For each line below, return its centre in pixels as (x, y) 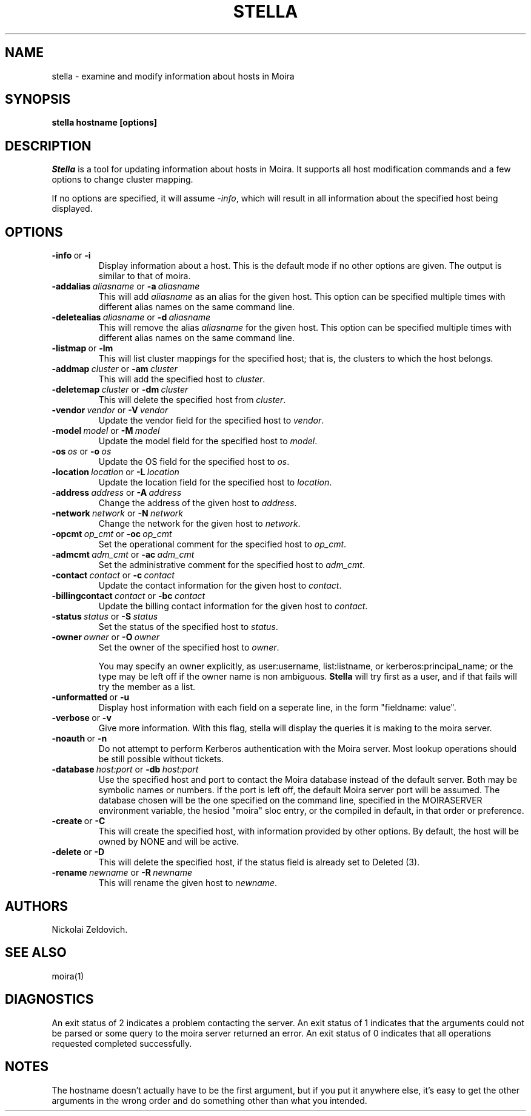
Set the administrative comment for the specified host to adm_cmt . (232, 565)
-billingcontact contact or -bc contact (129, 596)
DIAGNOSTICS (49, 999)
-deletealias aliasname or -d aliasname (131, 317)
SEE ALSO (36, 953)
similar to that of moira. (145, 276)
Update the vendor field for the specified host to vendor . (211, 421)
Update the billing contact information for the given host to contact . (233, 606)
